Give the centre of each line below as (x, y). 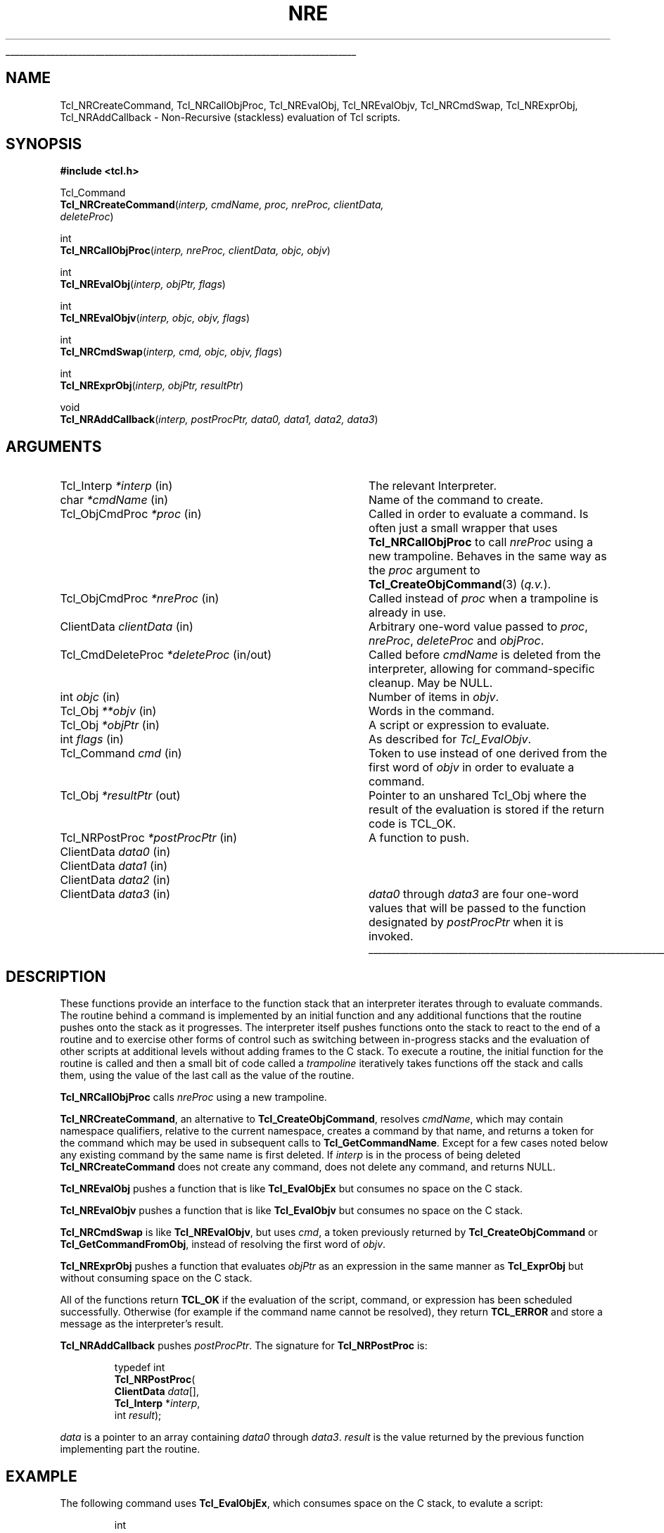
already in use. (407, 613)
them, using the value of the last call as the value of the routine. (207, 1075)
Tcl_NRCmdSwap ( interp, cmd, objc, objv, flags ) (171, 352)
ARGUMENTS (54, 446)
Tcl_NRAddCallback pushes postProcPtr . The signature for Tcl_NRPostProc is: (244, 1346)
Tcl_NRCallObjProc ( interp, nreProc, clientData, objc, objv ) (195, 251)
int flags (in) (92, 739)
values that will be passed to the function (477, 908)
